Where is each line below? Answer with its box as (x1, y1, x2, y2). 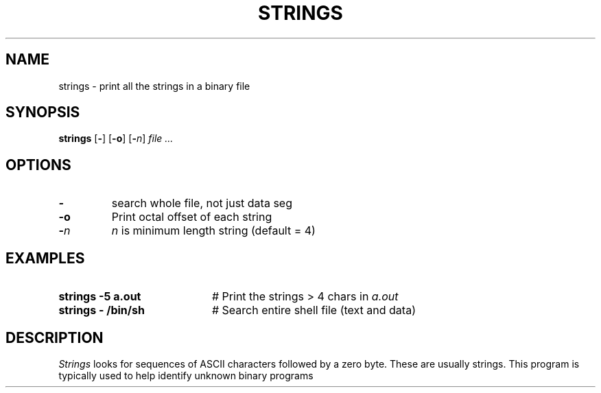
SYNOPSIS (5, 104, 80, 121)
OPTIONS (5, 156, 71, 174)
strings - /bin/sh (58, 303, 145, 318)
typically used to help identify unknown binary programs (58, 369, 314, 381)
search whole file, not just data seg (111, 196, 292, 211)
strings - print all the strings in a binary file (58, 80, 250, 92)
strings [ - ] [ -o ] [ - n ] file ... (58, 132, 174, 145)
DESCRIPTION (5, 329, 104, 346)
